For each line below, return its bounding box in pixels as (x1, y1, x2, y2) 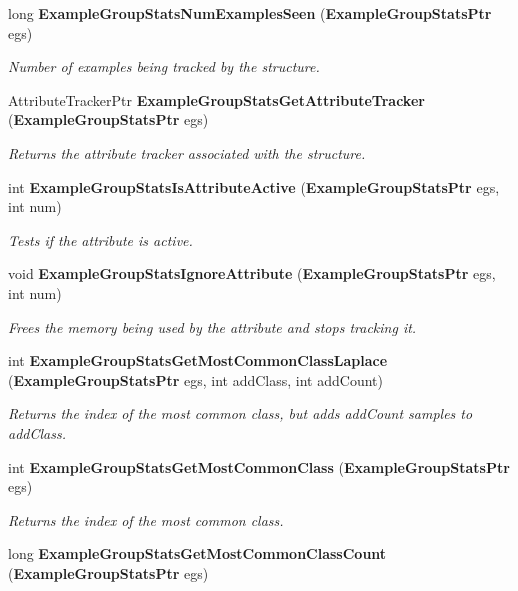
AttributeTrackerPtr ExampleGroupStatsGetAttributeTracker (8, 89, 425, 110)
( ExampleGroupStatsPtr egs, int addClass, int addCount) (8, 369, 383, 390)
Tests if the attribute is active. (8, 229, 193, 250)
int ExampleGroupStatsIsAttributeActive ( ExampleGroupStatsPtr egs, (8, 176, 500, 197)
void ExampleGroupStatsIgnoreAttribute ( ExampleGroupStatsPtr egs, (8, 263, 496, 284)
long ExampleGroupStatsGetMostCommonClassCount (8, 543, 387, 564)
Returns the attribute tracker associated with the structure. (8, 142, 366, 163)
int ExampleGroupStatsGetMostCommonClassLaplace (8, 350, 388, 371)
